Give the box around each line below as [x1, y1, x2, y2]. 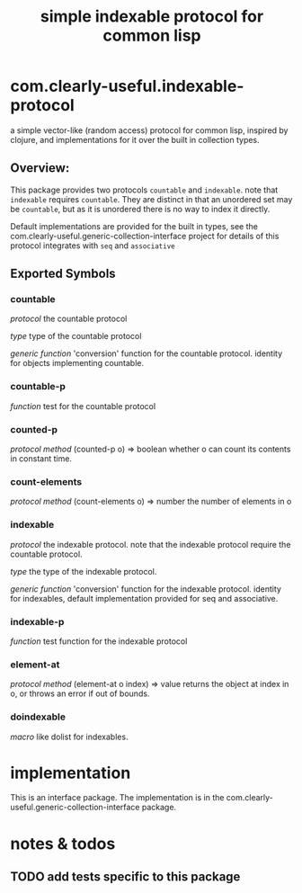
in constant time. [10, 453, 73, 464]
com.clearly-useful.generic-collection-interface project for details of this [10, 230, 280, 241]
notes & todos [10, 834, 116, 853]
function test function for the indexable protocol [10, 636, 188, 647]
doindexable [10, 710, 67, 723]
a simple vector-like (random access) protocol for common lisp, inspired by [10, 124, 289, 136]
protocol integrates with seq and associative [10, 240, 175, 251]
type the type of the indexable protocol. [10, 566, 157, 576]
